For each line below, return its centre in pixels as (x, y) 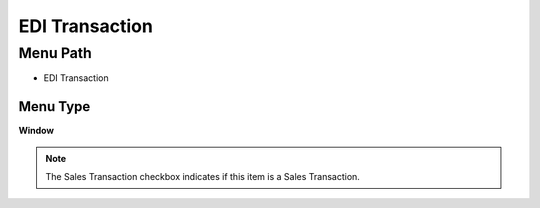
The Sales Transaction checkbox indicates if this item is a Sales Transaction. (202, 177)
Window (36, 131)
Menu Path (55, 53)
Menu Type (54, 106)
